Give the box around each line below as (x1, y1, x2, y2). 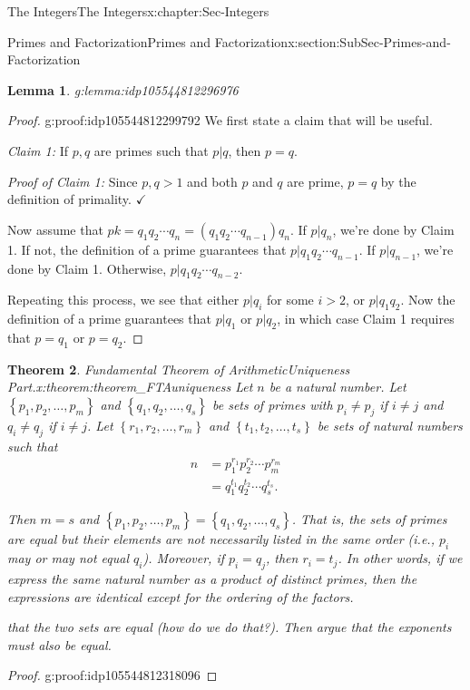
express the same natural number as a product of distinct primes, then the (7, 569, 417, 588)
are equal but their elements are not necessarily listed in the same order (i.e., (7, 530, 435, 549)
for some (266, 290, 314, 309)
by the (380, 171, 416, 190)
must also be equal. (7, 635, 112, 654)
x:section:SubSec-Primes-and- (288, 32, 451, 51)
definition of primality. (7, 190, 132, 209)
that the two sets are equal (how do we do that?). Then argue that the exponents (7, 617, 452, 637)
